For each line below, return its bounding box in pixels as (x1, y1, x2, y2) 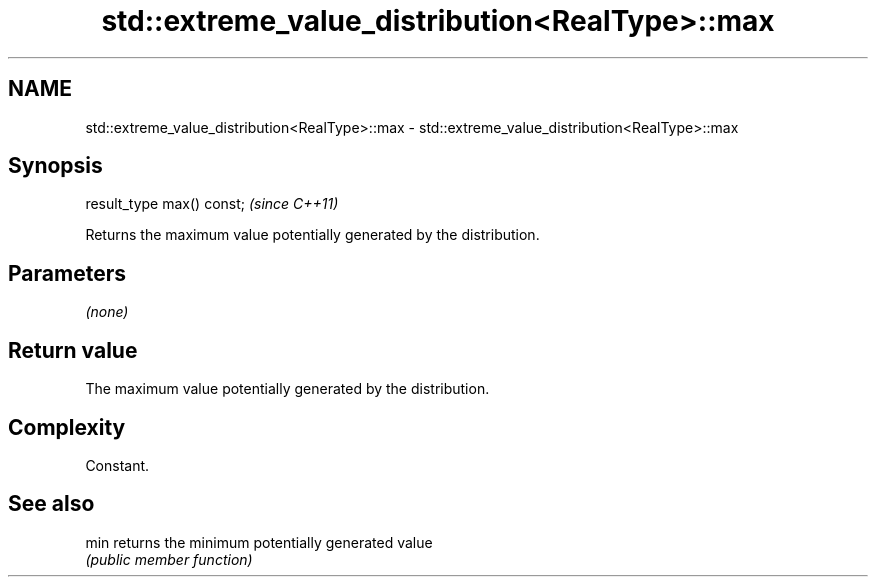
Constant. (85, 456, 150, 474)
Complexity (8, 414, 126, 440)
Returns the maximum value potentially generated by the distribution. (85, 226, 540, 244)
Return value (8, 337, 138, 363)
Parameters (8, 260, 126, 286)
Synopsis (8, 153, 103, 179)
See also (8, 491, 95, 517)
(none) (85, 303, 129, 321)
